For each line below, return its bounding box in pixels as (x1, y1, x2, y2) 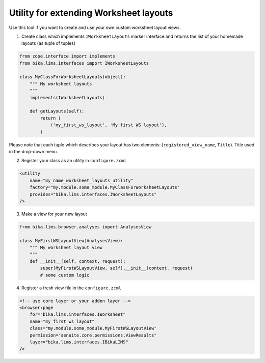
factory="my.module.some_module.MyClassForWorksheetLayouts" (29, 185, 180, 190)
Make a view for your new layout (21, 211, 87, 217)
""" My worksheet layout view (29, 245, 103, 251)
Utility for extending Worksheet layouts (9, 7, 173, 18)
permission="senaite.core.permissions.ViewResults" (29, 332, 157, 338)
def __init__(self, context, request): (29, 258, 126, 264)
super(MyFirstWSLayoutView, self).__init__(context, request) (40, 265, 193, 271)
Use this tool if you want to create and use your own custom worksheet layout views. (9, 25, 181, 30)
